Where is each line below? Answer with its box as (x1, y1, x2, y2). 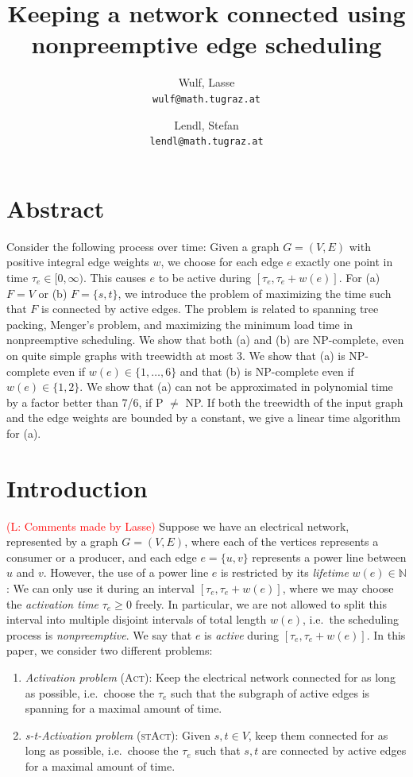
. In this (366, 626, 406, 643)
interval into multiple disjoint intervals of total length (6, 611, 267, 628)
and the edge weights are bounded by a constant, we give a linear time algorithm (6, 409, 401, 426)
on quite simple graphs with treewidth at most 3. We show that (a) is (6, 346, 345, 363)
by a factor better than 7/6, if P (6, 393, 164, 410)
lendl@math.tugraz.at (149, 136, 264, 148)
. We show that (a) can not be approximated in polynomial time (79, 378, 393, 395)
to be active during (158, 269, 252, 285)
